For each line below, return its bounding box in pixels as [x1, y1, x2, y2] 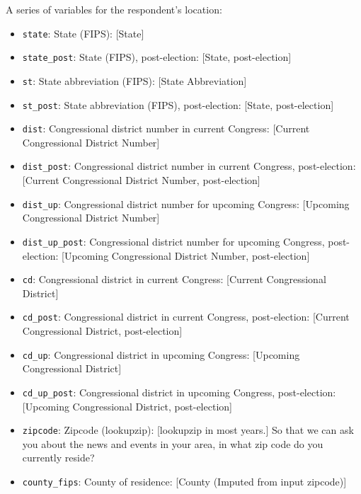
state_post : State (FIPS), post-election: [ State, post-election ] [22, 50, 292, 64]
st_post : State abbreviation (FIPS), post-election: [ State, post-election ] [22, 97, 334, 112]
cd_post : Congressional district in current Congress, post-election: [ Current [22, 309, 350, 324]
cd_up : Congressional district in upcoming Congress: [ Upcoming [22, 347, 300, 362]
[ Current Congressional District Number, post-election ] [22, 173, 260, 188]
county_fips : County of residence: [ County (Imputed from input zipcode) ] [22, 474, 347, 489]
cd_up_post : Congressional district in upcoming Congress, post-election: [22, 384, 336, 399]
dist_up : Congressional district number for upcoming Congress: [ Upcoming [22, 196, 350, 211]
